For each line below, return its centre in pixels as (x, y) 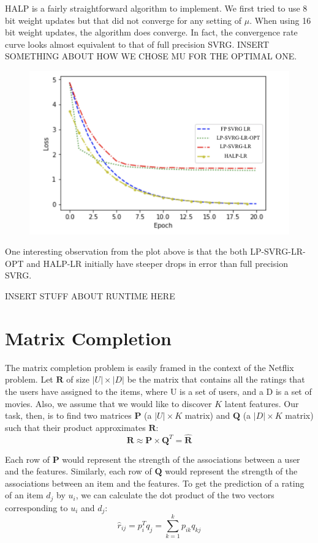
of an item (24, 495)
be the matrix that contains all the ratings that (216, 379)
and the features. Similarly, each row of (78, 471)
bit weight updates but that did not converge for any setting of (123, 20)
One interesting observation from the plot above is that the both (126, 251)
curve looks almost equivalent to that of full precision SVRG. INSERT (137, 44)
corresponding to (36, 507)
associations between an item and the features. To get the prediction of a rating (155, 483)
